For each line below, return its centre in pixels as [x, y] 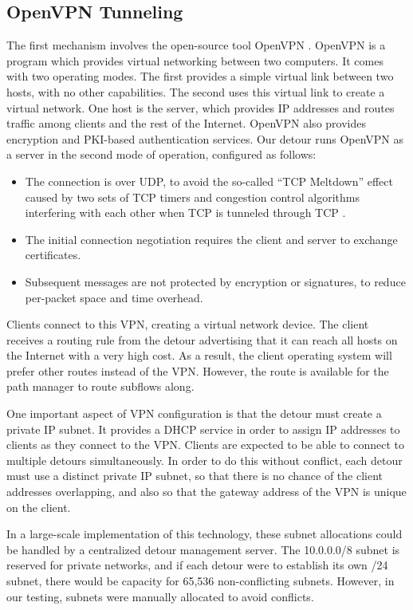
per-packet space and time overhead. [114, 297]
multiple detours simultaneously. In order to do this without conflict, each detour [205, 460]
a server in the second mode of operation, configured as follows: [161, 154]
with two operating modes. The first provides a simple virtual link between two [200, 76]
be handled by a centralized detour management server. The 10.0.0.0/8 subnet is [203, 549]
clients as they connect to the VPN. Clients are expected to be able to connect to [205, 445]
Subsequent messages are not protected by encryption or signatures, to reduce [215, 281]
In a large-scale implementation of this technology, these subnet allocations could [205, 534]
